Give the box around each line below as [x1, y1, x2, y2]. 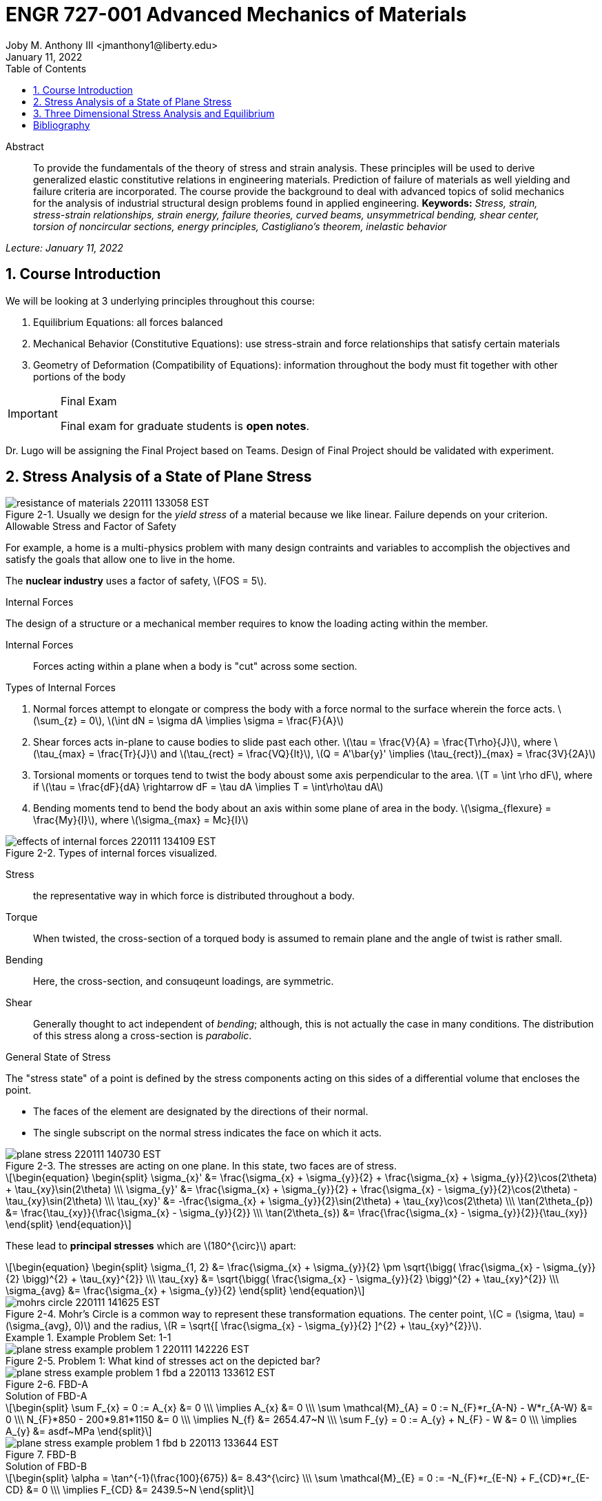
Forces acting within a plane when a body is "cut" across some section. [33, 660, 357, 673]
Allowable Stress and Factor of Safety [6, 520, 176, 533]
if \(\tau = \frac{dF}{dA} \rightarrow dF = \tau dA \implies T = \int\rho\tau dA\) [33, 781, 384, 793]
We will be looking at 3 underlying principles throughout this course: [6, 294, 315, 307]
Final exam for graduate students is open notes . [60, 418, 310, 433]
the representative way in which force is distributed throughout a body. [33, 890, 355, 902]
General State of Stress [6, 1051, 111, 1063]
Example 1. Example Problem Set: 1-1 [6, 1331, 172, 1344]
